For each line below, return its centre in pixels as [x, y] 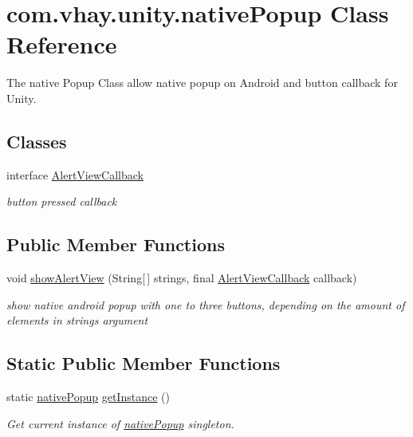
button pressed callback [62, 201]
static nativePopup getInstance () [88, 397]
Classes [37, 141]
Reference [62, 44]
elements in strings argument [77, 320]
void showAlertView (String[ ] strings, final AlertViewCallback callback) [182, 278]
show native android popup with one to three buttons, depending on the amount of [206, 304]
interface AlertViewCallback [75, 174]
